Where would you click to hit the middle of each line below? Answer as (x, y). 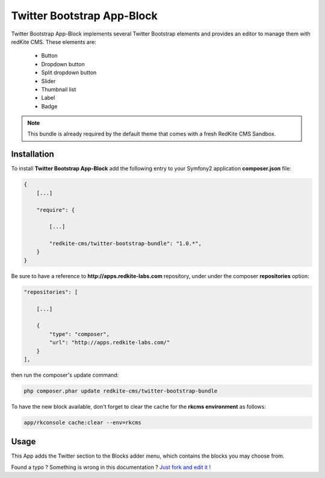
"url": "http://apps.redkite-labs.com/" (110, 343)
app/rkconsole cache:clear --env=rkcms (82, 422)
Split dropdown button (69, 73)
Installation (32, 154)
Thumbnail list (59, 89)
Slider (48, 81)
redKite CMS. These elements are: (54, 42)
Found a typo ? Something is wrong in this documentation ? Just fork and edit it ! (111, 467)
